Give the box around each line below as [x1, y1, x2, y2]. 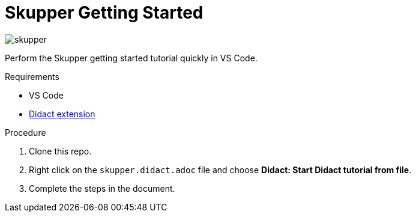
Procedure [5, 127, 46, 138]
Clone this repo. [29, 145, 92, 156]
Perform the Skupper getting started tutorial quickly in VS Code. [5, 52, 258, 63]
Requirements [5, 71, 59, 82]
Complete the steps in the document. [29, 183, 175, 194]
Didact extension [29, 108, 95, 119]
